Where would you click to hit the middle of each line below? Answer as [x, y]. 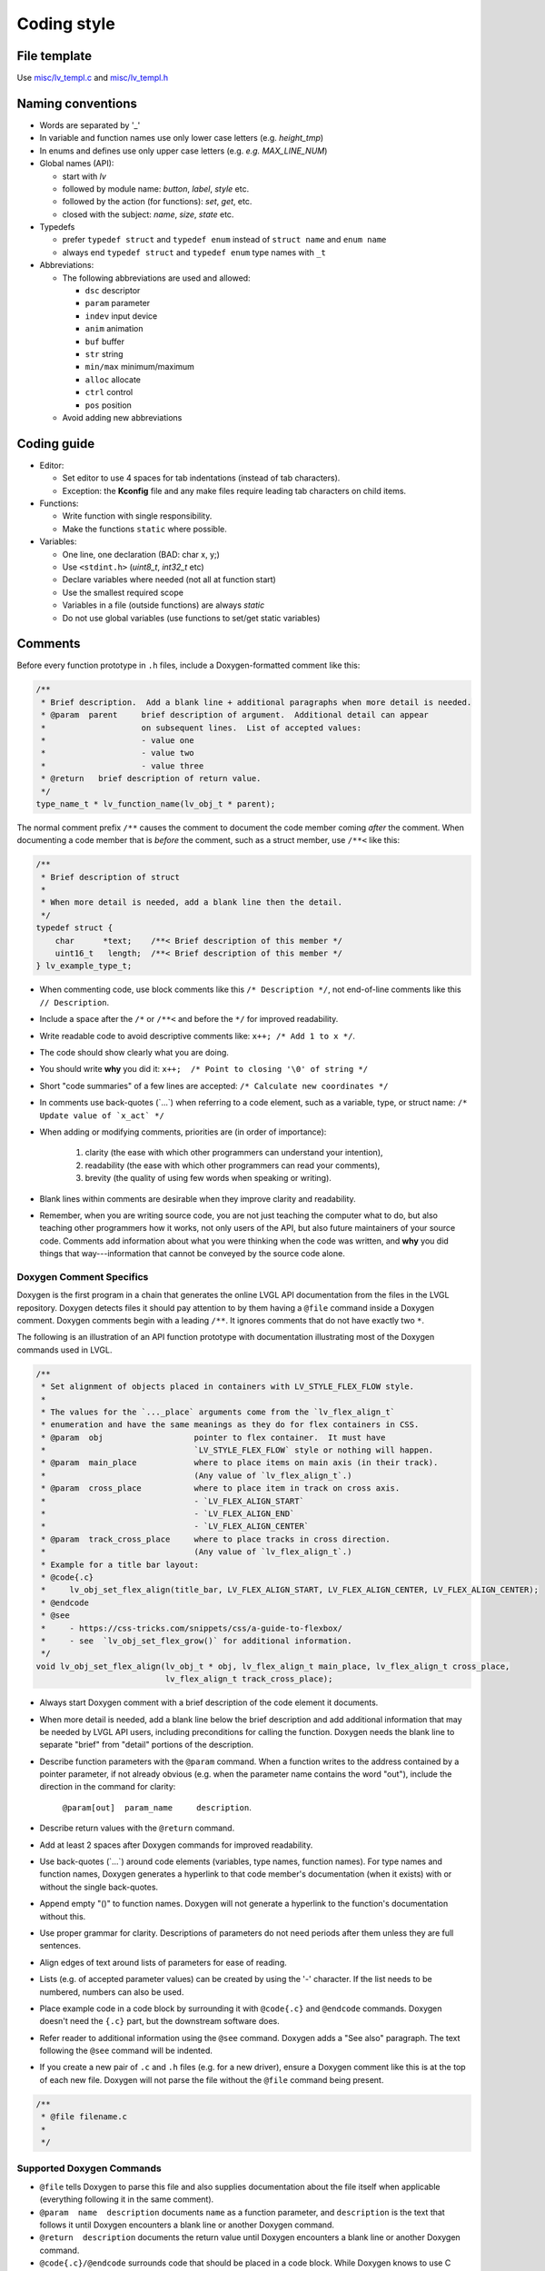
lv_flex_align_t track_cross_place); [249, 1679]
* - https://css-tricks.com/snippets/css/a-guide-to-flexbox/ [192, 1628]
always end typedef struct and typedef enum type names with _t [194, 252]
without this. [63, 1916]
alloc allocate [113, 379]
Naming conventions [77, 103]
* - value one [118, 740]
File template [54, 56]
